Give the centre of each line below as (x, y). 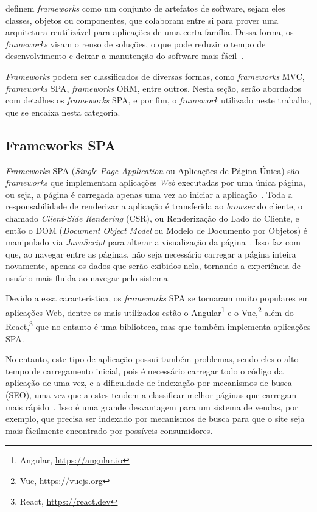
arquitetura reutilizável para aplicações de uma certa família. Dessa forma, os (150, 32)
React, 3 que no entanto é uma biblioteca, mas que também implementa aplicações (158, 325)
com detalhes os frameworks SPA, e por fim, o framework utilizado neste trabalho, (158, 100)
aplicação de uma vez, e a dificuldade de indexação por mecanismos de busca (149, 383)
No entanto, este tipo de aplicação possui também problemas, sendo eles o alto (152, 359)
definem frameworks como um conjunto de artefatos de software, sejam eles (145, 8)
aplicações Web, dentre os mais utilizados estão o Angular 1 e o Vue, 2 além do (150, 311)
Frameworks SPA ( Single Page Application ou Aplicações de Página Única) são (152, 170)
